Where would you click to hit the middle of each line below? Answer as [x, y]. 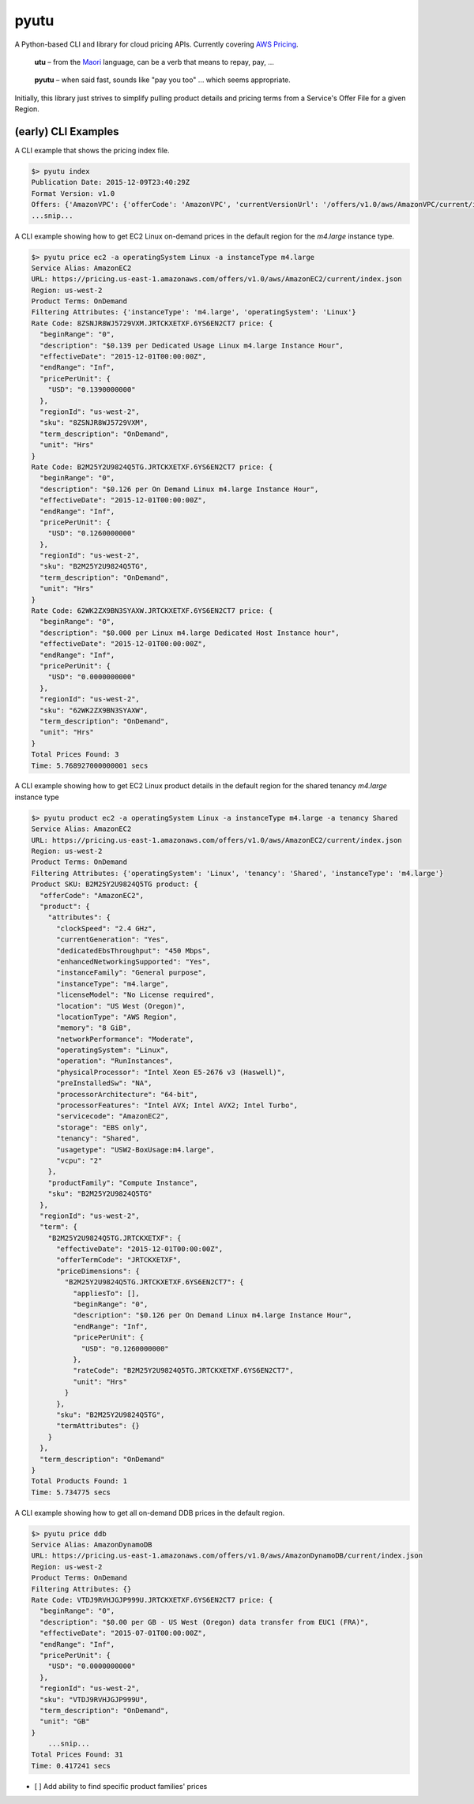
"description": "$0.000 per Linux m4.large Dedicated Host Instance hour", [190, 633]
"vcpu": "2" [79, 1160]
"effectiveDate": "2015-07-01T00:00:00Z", [123, 1633]
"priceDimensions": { [98, 1271]
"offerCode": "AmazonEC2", [92, 895]
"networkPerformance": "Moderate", [125, 1039]
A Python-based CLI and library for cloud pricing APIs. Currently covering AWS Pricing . [157, 44]
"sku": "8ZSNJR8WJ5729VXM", [94, 423]
